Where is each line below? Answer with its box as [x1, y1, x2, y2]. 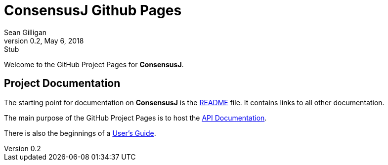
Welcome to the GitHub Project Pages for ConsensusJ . [4, 60, 184, 69]
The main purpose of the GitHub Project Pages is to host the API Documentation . [4, 113, 267, 122]
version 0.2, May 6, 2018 [4, 36, 84, 45]
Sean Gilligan [4, 28, 47, 37]
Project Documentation [4, 77, 121, 90]
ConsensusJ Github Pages [4, 2, 182, 19]
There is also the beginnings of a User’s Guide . [4, 128, 156, 137]
